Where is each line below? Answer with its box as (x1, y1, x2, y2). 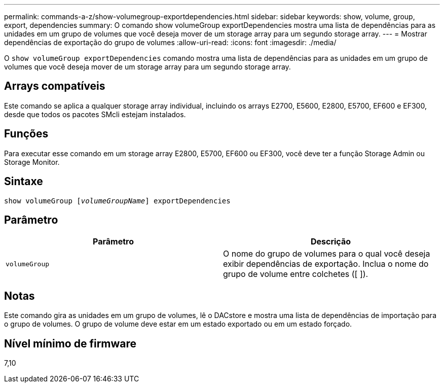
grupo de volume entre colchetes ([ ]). (223, 269, 368, 279)
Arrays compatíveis (4, 80, 105, 93)
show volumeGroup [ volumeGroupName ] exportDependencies (4, 196, 231, 205)
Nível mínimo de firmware (4, 337, 137, 350)
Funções (4, 127, 49, 140)
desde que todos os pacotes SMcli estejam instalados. (4, 110, 186, 119)
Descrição (310, 236, 351, 247)
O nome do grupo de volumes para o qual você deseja (223, 249, 430, 259)
